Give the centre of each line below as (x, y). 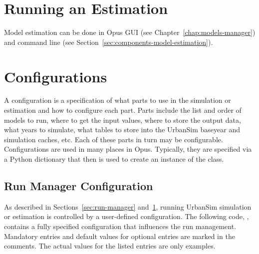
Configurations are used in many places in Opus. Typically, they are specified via (128, 149)
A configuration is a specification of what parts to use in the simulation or (118, 100)
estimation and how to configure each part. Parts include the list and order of (123, 110)
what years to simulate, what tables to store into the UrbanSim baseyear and (122, 129)
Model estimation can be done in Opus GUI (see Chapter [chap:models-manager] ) (130, 32)
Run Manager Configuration (79, 185)
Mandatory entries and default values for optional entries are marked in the (120, 236)
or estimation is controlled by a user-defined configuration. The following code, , (127, 216)
